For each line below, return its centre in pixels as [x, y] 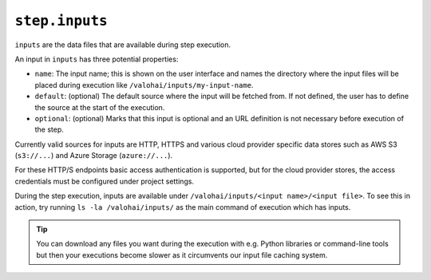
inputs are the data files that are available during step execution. [123, 45]
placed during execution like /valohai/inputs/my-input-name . [144, 85]
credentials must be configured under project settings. [105, 181]
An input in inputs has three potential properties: [97, 59]
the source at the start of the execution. [100, 107]
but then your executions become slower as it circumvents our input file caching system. [182, 254]
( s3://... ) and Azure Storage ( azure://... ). [94, 156]
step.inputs [61, 21]
